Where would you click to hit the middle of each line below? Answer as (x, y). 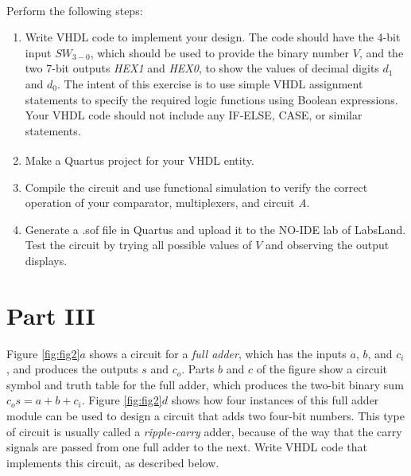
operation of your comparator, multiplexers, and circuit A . (167, 203)
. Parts (198, 369)
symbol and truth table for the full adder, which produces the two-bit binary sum (205, 384)
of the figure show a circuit (322, 369)
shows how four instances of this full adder (275, 400)
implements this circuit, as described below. (113, 462)
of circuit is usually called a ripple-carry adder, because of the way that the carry (204, 431)
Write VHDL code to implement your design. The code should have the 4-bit (213, 37)
